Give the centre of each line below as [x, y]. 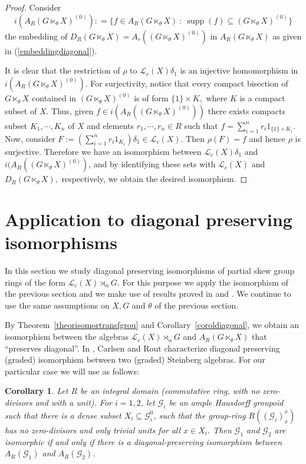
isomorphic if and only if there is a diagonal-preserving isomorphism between [144, 441]
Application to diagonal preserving [149, 219]
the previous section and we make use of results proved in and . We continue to [148, 294]
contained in [54, 98]
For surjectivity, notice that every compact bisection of [189, 83]
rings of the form [35, 282]
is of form [151, 98]
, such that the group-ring [200, 415]
